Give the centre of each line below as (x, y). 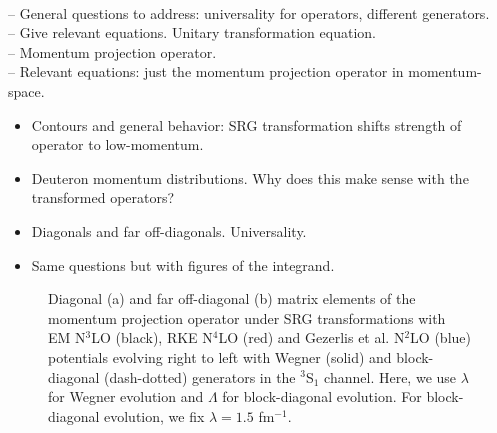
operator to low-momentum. (117, 144)
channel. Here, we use (390, 376)
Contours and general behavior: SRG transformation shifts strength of (246, 124)
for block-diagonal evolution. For (322, 396)
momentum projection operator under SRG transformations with (247, 317)
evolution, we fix (154, 415)
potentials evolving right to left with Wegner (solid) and (220, 356)
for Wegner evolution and (126, 396)
